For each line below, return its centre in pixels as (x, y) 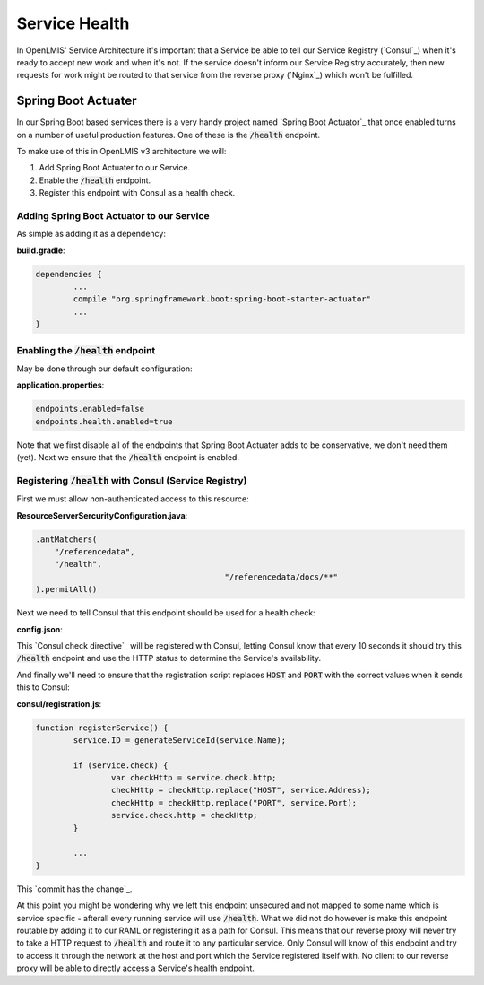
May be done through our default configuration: (104, 369)
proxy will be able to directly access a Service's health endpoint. (136, 968)
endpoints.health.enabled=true (104, 421)
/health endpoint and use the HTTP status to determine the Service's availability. (169, 658)
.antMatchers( (66, 539)
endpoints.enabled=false (90, 409)
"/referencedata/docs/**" (281, 577)
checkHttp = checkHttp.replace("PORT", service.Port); (234, 802)
